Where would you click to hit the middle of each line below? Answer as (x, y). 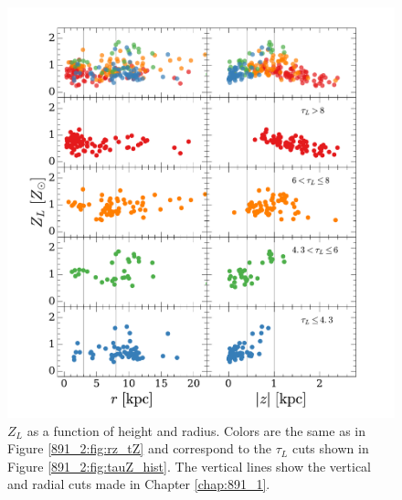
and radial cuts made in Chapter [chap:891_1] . (139, 484)
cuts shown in (330, 448)
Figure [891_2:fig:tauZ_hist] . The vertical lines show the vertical (190, 466)
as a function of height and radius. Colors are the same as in (196, 430)
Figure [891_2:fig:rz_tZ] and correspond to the (140, 448)
